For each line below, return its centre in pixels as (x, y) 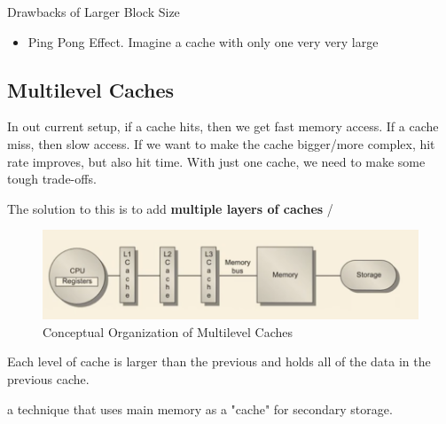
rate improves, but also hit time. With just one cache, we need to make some (216, 161)
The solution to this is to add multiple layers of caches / (170, 208)
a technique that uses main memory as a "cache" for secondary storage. (200, 408)
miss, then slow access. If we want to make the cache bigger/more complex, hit (221, 143)
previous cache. (48, 379)
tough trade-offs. (52, 179)
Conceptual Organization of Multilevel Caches (168, 331)
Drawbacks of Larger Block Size (94, 12)
